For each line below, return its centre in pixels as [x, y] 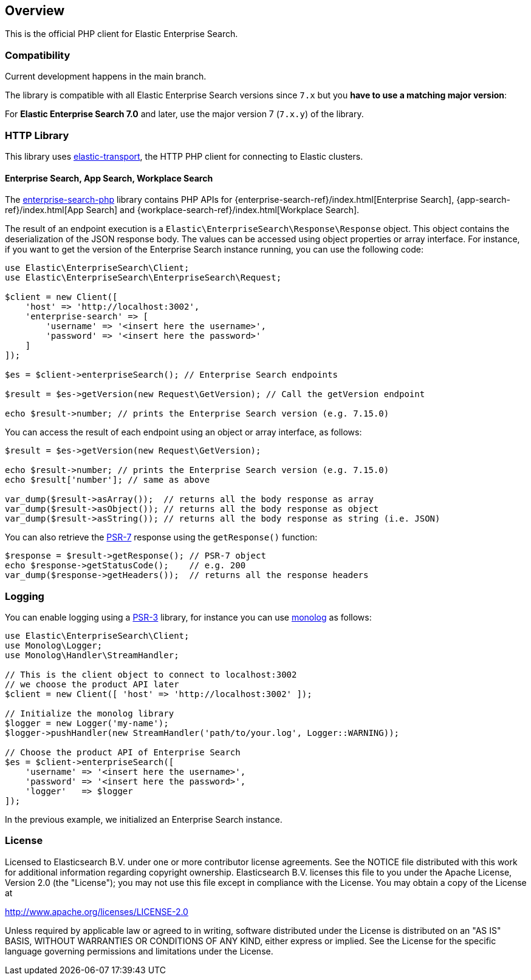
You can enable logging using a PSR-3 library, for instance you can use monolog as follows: [188, 617]
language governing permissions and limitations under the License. [139, 951]
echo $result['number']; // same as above [108, 480]
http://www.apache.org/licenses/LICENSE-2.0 [97, 911]
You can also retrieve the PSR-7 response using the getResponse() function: [161, 537]
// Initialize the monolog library [90, 713]
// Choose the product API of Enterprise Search [123, 752]
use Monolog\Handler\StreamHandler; [92, 655]
